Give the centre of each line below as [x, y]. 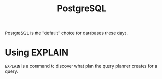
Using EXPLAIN [37, 53]
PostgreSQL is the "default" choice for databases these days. [66, 33]
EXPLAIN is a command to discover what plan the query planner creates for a [81, 66]
